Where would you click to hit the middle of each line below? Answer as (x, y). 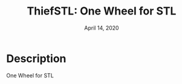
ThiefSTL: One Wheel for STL (102, 11)
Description (36, 58)
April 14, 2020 (102, 28)
